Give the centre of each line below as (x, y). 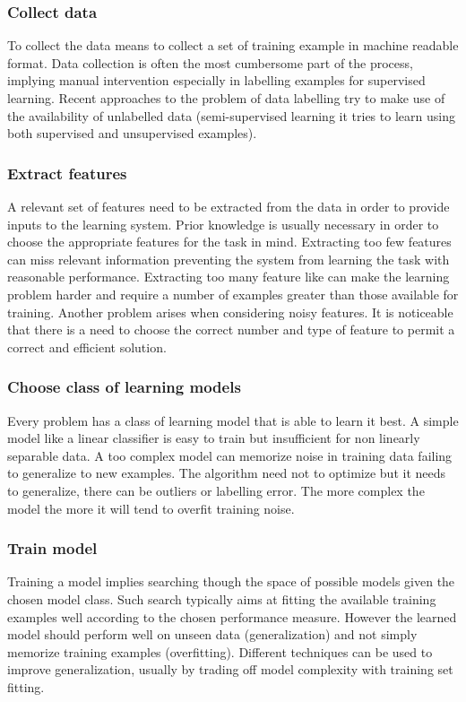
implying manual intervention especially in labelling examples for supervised (216, 80)
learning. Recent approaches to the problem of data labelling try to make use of (226, 98)
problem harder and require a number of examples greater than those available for (233, 294)
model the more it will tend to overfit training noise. (151, 508)
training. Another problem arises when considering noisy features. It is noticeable (230, 312)
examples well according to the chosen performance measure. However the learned (232, 616)
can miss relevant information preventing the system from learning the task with (229, 259)
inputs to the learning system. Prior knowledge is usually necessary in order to (223, 224)
